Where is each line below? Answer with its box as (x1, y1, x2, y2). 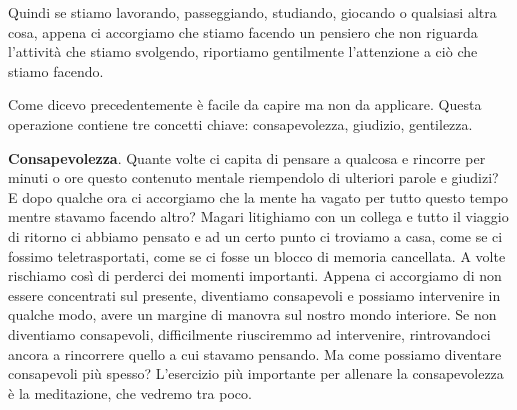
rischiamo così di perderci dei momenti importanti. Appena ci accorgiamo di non (8, 265, 502, 286)
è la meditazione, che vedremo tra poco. (8, 382, 252, 403)
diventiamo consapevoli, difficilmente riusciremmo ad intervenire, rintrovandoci (8, 323, 491, 344)
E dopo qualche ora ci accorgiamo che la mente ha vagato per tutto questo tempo (8, 186, 509, 207)
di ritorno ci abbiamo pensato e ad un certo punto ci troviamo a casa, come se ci (8, 225, 503, 246)
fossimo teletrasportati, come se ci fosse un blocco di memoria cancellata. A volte (8, 245, 506, 266)
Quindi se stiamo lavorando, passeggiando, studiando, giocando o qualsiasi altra (8, 2, 497, 22)
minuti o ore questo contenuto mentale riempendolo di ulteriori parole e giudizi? (8, 167, 499, 188)
